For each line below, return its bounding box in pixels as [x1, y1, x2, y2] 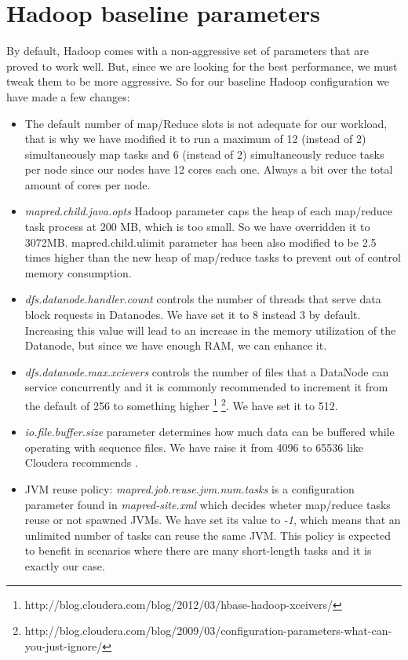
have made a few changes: [6, 88, 130, 104]
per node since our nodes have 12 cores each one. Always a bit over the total [24, 161, 393, 178]
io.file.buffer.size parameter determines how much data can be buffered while [24, 423, 395, 440]
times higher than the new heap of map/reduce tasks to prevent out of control [24, 249, 401, 266]
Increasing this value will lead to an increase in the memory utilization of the [24, 321, 396, 338]
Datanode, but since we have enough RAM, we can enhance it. [24, 337, 327, 354]
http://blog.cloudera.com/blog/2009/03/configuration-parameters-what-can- [24, 622, 392, 639]
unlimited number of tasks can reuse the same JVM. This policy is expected [24, 526, 391, 543]
